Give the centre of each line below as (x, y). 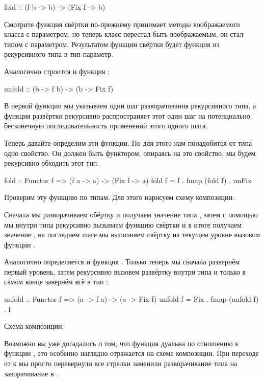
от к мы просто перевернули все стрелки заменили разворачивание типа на (121, 363)
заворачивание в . (31, 373)
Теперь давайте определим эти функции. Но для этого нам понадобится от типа (128, 142)
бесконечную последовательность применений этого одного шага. (106, 126)
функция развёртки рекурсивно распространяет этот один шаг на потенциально (127, 115)
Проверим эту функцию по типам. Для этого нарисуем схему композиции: (119, 197)
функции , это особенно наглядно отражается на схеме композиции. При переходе (131, 353)
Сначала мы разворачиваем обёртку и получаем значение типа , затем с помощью (131, 214)
